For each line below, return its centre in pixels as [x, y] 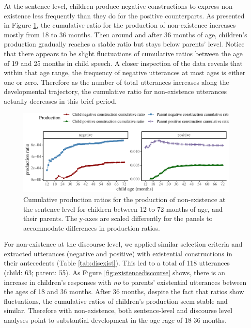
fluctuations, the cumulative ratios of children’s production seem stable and [116, 301]
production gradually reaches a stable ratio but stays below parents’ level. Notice [124, 44]
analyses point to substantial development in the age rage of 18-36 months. [115, 320]
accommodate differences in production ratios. [92, 227]
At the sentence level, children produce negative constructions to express [112, 6]
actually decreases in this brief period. [60, 101]
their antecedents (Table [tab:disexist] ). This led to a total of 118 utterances [117, 263]
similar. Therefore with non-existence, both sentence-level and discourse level [118, 310]
